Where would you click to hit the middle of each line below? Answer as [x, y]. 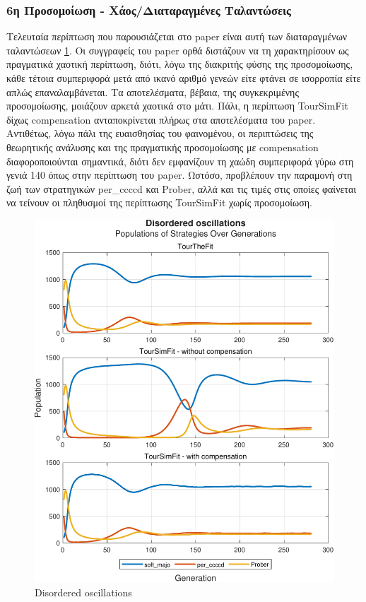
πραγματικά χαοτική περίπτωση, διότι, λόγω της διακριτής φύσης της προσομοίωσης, [180, 64]
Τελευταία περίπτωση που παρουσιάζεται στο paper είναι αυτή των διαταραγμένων [177, 36]
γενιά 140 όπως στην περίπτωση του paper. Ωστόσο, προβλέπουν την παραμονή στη [179, 175]
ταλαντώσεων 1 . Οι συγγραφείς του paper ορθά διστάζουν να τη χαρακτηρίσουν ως [178, 50]
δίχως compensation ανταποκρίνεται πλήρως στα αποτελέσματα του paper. [161, 119]
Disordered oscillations [83, 592]
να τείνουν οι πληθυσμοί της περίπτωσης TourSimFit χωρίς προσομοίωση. [159, 202]
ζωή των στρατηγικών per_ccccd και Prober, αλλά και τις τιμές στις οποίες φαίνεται [182, 188]
